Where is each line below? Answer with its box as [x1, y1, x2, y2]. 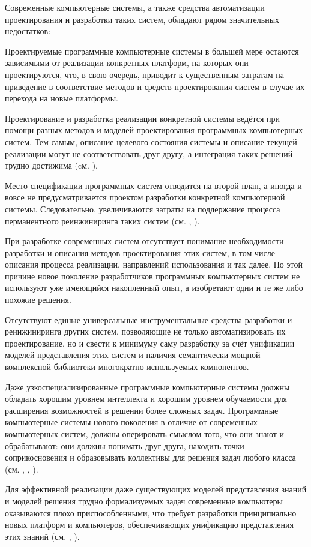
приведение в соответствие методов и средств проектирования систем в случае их [5, 80, 305, 92]
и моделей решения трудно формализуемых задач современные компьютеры [5, 494, 283, 507]
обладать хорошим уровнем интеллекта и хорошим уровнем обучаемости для [5, 392, 288, 405]
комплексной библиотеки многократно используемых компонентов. [5, 360, 249, 373]
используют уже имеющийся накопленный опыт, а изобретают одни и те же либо [5, 281, 303, 294]
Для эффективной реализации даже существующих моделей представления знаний [5, 483, 307, 495]
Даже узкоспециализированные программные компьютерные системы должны [5, 380, 290, 393]
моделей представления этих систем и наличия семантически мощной [5, 348, 261, 361]
